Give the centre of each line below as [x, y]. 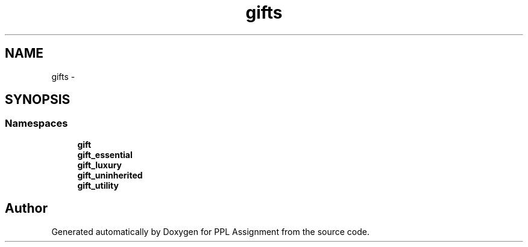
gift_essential [105, 154]
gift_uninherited [110, 175]
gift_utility [98, 185]
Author [26, 209]
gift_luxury [100, 165]
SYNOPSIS [38, 100]
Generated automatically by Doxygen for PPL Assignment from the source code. [211, 231]
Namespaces [36, 124]
